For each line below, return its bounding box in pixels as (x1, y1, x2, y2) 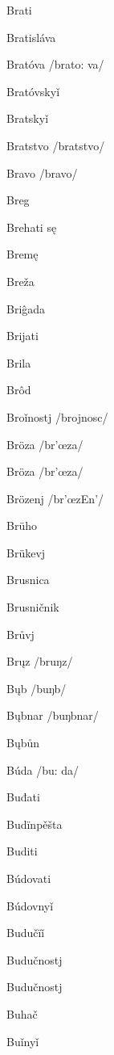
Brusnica (6, 571, 50, 588)
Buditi (6, 843, 38, 860)
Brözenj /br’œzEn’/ (6, 490, 104, 506)
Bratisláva (6, 28, 56, 45)
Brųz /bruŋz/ (6, 653, 73, 670)
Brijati (6, 327, 39, 344)
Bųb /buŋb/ (6, 679, 67, 696)
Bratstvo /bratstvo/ (6, 137, 105, 153)
